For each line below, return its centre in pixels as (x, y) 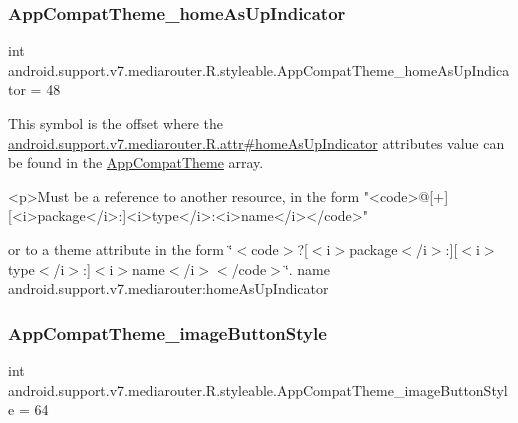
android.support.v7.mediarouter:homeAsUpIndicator (168, 288)
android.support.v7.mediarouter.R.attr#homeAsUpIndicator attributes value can (256, 142)
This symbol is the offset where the (115, 123)
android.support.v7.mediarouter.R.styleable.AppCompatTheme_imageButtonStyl (258, 389)
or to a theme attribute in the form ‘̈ (120, 248)
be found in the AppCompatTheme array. (136, 162)
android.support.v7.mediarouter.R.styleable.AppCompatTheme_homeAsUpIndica (259, 69)
